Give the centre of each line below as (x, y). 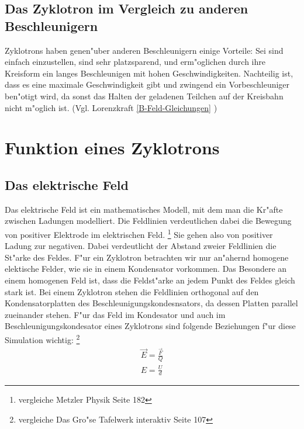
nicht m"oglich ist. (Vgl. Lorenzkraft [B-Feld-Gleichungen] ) (111, 107)
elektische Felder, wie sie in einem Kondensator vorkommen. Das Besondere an (146, 269)
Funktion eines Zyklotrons (112, 148)
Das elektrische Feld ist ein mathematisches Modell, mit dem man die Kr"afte (144, 209)
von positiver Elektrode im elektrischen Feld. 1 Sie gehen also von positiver (139, 233)
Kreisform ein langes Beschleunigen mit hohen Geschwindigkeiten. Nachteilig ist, (149, 73)
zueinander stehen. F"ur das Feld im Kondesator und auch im (115, 314)
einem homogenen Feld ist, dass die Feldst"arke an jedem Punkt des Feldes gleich (150, 280)
